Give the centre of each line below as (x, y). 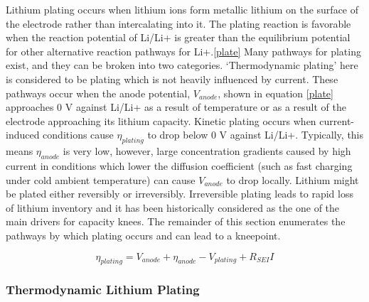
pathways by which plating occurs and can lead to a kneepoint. (143, 235)
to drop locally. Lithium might (293, 179)
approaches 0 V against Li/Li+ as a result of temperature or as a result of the (176, 107)
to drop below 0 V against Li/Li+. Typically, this (256, 135)
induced (23, 135)
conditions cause (78, 135)
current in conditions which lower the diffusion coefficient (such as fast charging (179, 165)
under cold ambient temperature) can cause (101, 179)
